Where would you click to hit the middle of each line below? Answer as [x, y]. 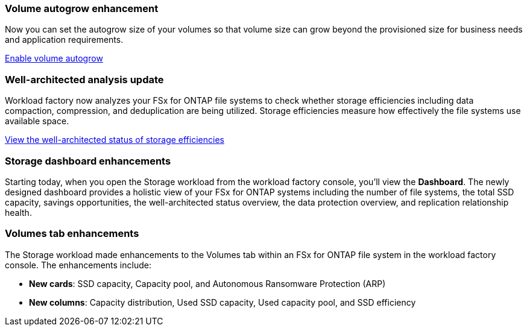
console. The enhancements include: [78, 265]
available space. [37, 121]
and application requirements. [64, 40]
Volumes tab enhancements [72, 234]
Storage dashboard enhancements [88, 161]
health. [18, 212]
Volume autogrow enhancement [82, 8]
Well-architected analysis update [84, 79]
